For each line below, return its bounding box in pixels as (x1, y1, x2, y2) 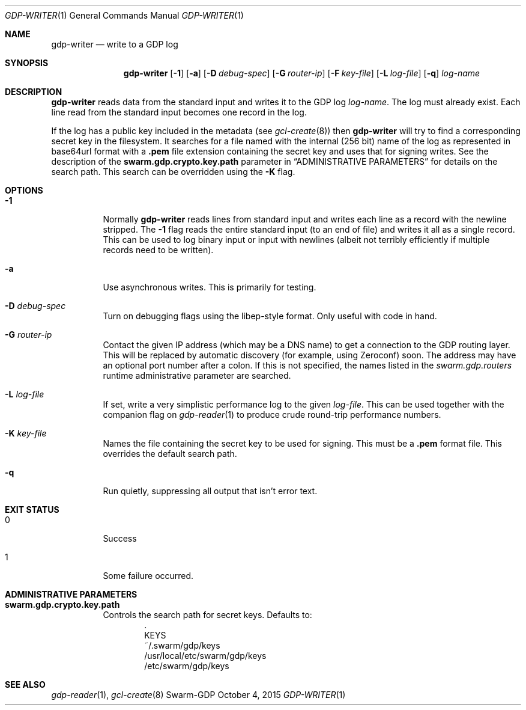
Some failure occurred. (103, 571, 194, 581)
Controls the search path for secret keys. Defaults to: (103, 610, 312, 620)
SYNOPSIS (5, 58, 49, 68)
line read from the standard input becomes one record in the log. (51, 107, 307, 117)
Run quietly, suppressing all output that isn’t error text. (103, 486, 318, 496)
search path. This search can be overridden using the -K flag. (51, 167, 295, 177)
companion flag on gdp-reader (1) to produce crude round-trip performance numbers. (103, 409, 441, 420)
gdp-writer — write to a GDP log (51, 39, 178, 49)
